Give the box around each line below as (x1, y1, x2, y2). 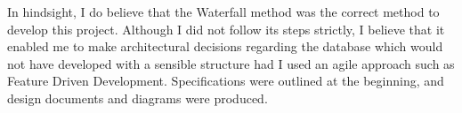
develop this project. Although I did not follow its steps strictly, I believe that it (7, 19, 445, 38)
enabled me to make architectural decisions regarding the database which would (7, 37, 443, 56)
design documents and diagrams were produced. (7, 88, 268, 107)
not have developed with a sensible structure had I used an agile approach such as (7, 54, 455, 72)
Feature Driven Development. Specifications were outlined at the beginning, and (7, 72, 444, 90)
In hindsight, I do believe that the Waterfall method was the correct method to (7, 3, 440, 20)
